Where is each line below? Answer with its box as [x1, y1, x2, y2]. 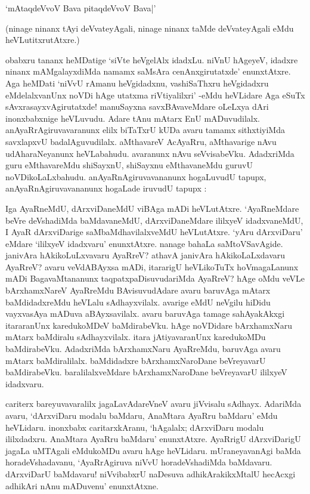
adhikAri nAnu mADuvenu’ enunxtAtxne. [5, 479, 159, 492]
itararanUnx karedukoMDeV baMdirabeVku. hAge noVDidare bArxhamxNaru [5, 319, 293, 331]
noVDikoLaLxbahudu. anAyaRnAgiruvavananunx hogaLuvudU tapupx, [5, 170, 266, 183]
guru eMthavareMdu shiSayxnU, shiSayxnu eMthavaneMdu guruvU [5, 159, 253, 171]
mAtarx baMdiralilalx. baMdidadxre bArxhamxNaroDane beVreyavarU [5, 354, 266, 366]
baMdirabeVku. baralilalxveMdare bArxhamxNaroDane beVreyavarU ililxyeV [5, 366, 287, 378]
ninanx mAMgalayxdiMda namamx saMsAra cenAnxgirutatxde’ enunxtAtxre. [5, 65, 291, 78]
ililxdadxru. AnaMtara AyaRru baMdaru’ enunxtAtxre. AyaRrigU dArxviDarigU [5, 433, 301, 445]
